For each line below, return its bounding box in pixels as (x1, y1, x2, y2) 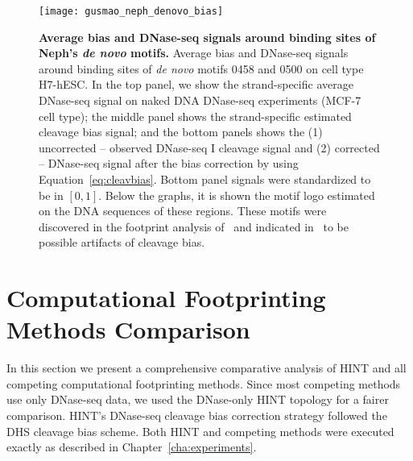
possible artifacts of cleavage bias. (39, 234, 205, 251)
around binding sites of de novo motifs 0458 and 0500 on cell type (39, 60, 364, 77)
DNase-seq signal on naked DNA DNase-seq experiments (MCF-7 (39, 92, 361, 109)
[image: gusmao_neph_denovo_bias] (39, 6, 224, 17)
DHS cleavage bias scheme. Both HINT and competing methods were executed (6, 422, 394, 439)
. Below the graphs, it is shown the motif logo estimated (98, 186, 375, 203)
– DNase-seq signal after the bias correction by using (39, 155, 299, 172)
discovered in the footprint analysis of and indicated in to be (39, 218, 349, 235)
